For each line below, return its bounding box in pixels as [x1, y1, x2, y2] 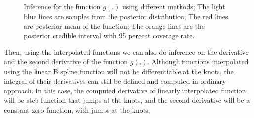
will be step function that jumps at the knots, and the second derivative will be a [4, 95, 250, 105]
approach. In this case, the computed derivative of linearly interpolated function [4, 85, 246, 95]
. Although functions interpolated [147, 56, 249, 66]
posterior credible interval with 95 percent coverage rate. [24, 30, 195, 40]
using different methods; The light [122, 1, 225, 11]
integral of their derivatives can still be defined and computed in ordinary [4, 76, 226, 86]
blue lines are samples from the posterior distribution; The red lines [24, 11, 228, 21]
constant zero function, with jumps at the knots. [4, 104, 150, 115]
